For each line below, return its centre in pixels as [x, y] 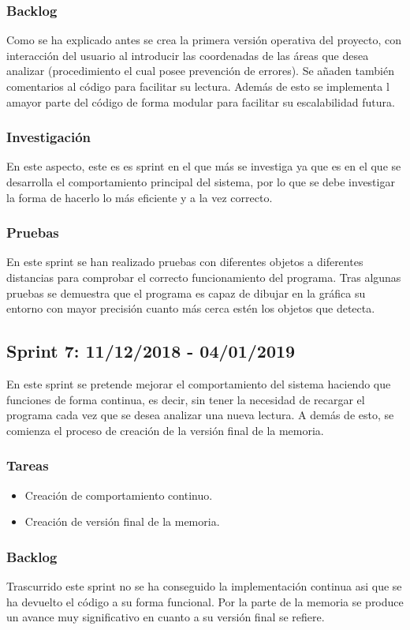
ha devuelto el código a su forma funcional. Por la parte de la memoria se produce [205, 601]
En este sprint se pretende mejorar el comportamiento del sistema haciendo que [199, 383]
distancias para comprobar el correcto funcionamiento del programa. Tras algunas [204, 277]
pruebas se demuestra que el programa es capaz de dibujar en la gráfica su [186, 292]
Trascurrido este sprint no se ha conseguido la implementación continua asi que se [204, 585]
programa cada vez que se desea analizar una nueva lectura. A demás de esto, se [200, 415]
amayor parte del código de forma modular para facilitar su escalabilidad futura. [201, 101]
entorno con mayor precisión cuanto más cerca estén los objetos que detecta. [191, 308]
